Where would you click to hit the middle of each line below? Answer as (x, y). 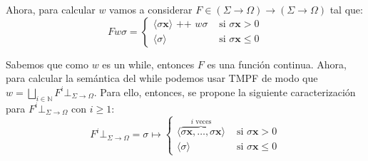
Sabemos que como (47, 64)
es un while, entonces (148, 64)
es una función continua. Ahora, (277, 64)
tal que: (346, 9)
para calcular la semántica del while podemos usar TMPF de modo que (162, 78)
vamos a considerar (151, 9)
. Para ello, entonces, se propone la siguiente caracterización (225, 92)
